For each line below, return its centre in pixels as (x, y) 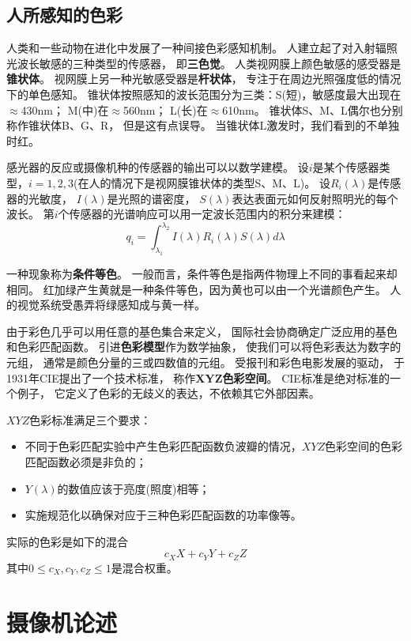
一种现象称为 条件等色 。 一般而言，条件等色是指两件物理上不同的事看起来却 (202, 273)
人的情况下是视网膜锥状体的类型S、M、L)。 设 (209, 182)
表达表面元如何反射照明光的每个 (315, 198)
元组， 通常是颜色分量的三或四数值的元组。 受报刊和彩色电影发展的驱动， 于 (205, 362)
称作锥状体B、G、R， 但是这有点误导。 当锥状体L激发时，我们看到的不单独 (203, 125)
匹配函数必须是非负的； (86, 461)
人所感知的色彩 (64, 15)
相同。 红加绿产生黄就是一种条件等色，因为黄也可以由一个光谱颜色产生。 (196, 289)
